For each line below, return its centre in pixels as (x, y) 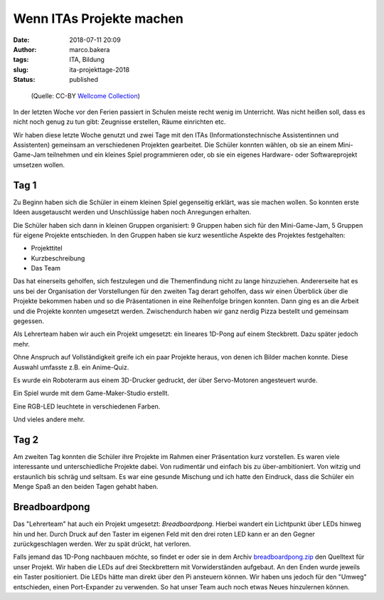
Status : (24, 80)
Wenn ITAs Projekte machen (98, 19)
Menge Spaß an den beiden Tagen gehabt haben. (86, 487)
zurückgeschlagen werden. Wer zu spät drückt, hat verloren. (102, 544)
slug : (21, 69)
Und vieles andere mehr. (49, 419)
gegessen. (28, 321)
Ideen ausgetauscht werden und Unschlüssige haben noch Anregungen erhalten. (132, 212)
